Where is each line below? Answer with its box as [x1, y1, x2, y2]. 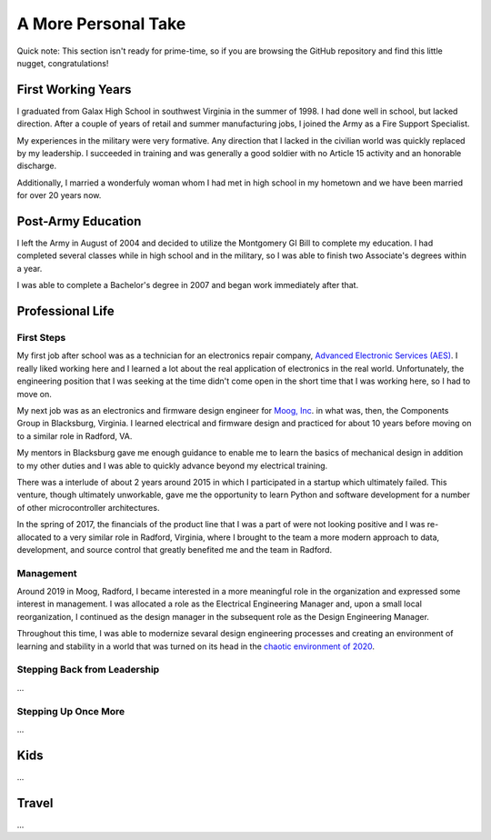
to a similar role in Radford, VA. [16, 430, 133, 441]
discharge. [16, 160, 57, 172]
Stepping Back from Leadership [16, 664, 160, 676]
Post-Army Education [16, 214, 142, 229]
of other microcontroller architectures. [16, 502, 160, 513]
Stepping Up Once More [16, 705, 125, 717]
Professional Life [16, 304, 115, 319]
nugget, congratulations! [16, 57, 109, 68]
